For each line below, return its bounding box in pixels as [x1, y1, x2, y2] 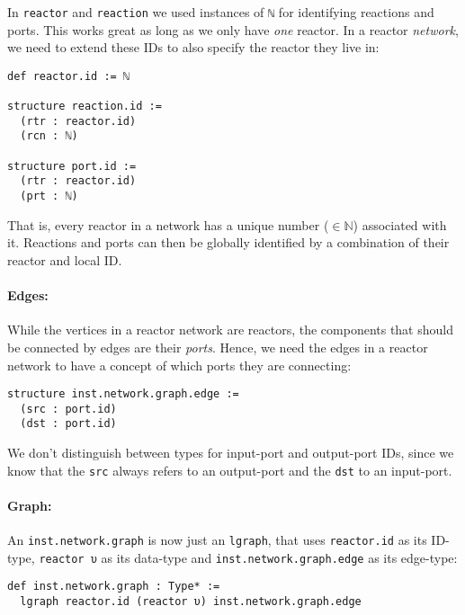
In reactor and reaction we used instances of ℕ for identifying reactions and [7, 3, 434, 21]
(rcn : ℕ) [20, 129, 78, 143]
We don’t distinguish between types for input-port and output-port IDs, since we [7, 443, 454, 462]
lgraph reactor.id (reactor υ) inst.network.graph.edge [20, 595, 362, 609]
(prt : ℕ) [20, 190, 78, 203]
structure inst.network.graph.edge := [7, 388, 239, 401]
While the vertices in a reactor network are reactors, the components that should [7, 320, 453, 339]
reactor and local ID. [7, 250, 122, 269]
